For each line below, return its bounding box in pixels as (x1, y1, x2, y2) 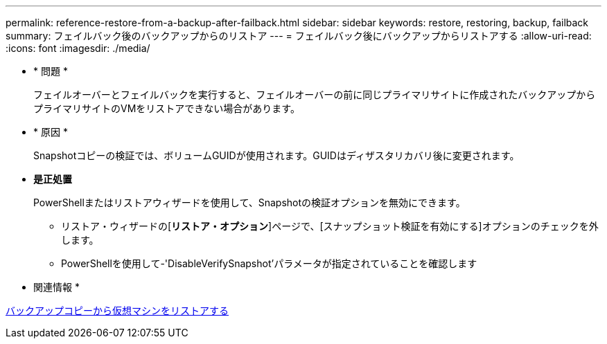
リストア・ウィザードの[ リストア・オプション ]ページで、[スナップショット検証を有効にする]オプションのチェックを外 (61, 220, 599, 232)
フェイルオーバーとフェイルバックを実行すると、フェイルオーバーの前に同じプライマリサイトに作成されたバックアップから (33, 89, 596, 100)
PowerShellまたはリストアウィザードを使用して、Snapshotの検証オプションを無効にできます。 (33, 197, 466, 208)
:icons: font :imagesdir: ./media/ (6, 42, 150, 54)
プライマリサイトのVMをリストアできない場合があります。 (33, 102, 300, 114)
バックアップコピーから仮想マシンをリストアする (6, 305, 229, 316)
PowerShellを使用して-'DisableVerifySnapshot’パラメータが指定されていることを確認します (61, 257, 477, 269)
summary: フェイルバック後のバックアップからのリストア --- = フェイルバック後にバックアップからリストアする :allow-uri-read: (6, 30, 592, 42)
